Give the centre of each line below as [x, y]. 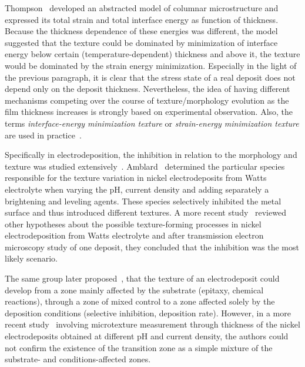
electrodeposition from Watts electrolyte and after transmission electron [134, 235]
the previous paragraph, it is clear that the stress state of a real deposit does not [150, 77]
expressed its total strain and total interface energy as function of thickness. [142, 19]
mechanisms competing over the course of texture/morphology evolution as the [147, 100]
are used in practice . [43, 135]
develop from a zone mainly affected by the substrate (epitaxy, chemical [134, 290]
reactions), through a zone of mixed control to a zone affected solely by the [140, 301]
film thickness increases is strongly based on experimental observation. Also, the [149, 112]
